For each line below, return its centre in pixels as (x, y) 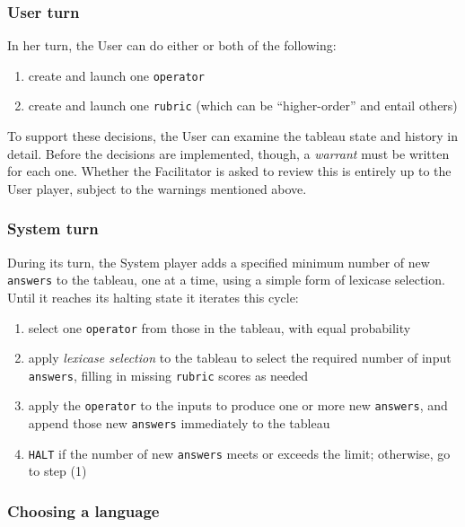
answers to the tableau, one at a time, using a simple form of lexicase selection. (226, 280)
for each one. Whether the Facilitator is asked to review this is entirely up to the (229, 171)
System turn (53, 228)
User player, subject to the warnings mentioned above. (157, 188)
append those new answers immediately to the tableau (179, 423)
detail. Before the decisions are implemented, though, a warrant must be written (228, 153)
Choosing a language (83, 510)
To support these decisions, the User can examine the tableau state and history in (232, 136)
